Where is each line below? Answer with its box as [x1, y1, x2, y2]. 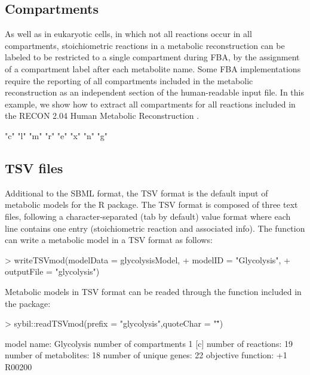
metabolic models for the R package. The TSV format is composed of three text [5, 198, 298, 211]
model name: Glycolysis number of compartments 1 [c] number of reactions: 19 [5, 337, 293, 349]
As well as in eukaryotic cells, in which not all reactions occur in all [5, 27, 252, 40]
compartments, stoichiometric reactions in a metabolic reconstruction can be [5, 39, 285, 51]
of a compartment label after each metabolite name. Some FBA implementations [5, 62, 301, 75]
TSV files [5, 158, 63, 177]
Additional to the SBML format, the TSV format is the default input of [5, 186, 268, 199]
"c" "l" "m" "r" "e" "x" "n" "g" [5, 129, 108, 142]
